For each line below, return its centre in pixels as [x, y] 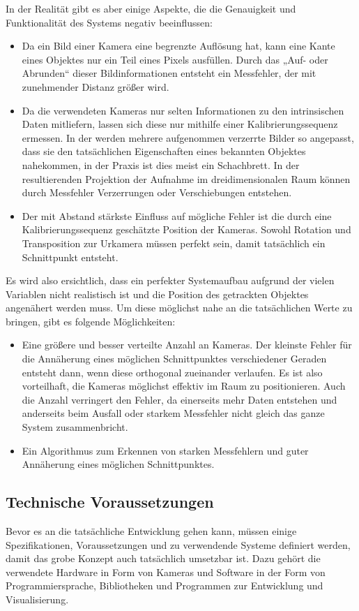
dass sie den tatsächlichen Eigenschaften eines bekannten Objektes [164, 151]
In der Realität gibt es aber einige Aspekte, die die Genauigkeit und [151, 8]
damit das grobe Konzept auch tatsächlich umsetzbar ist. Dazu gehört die [163, 558]
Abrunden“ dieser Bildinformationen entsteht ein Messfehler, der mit [169, 73]
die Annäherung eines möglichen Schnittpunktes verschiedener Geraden [174, 359]
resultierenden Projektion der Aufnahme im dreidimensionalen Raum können [186, 178]
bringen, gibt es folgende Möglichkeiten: [91, 321]
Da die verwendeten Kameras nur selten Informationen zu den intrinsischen [183, 110]
